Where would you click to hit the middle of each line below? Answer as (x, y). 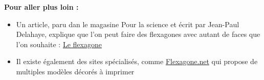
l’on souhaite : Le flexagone (59, 44)
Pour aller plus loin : (41, 7)
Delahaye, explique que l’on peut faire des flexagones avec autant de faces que (138, 34)
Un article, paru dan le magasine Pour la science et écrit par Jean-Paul (128, 24)
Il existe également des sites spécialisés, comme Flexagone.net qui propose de (137, 61)
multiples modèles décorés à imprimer (75, 71)
